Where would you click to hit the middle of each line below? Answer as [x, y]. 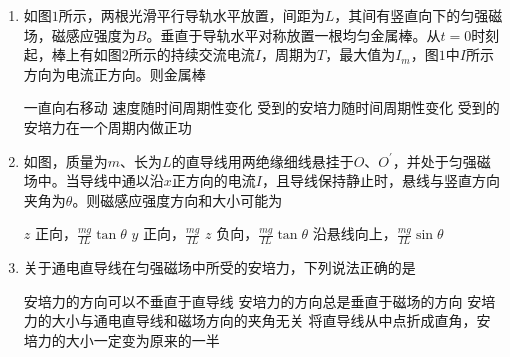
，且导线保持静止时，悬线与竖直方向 [380, 180]
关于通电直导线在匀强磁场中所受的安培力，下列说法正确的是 [219, 267]
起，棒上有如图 [72, 54]
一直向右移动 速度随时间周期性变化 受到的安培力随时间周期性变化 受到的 [261, 107]
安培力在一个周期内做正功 [107, 126]
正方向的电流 [213, 180]
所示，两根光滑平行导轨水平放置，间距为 [191, 15]
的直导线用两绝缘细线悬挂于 [262, 160]
